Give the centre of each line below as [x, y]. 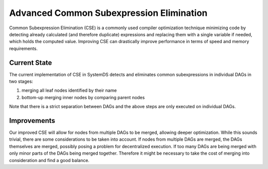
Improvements [32, 121]
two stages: [21, 81]
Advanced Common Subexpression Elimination [108, 13]
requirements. [24, 48]
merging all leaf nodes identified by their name [69, 90]
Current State [31, 63]
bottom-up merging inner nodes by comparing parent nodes [83, 97]
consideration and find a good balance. [49, 160]
